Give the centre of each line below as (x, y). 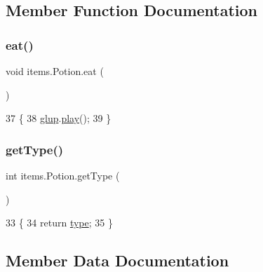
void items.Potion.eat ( (55, 71)
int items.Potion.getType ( (63, 175)
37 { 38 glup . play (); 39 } (59, 118)
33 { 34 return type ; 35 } (59, 223)
